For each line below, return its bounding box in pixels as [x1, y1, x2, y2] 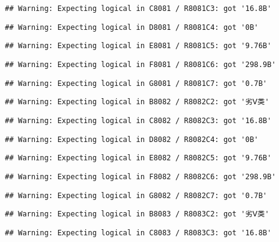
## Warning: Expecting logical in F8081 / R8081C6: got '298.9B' [5, 60, 276, 69]
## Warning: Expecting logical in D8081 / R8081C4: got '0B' [5, 23, 259, 32]
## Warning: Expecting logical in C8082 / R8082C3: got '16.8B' [5, 116, 272, 125]
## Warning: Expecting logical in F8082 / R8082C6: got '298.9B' [5, 172, 276, 181]
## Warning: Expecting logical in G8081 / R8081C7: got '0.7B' [5, 79, 267, 88]
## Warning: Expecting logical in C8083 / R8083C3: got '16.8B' [5, 228, 272, 237]
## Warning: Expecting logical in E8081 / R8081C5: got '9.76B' [5, 41, 272, 51]
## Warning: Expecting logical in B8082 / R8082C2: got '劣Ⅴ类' [5, 98, 269, 107]
